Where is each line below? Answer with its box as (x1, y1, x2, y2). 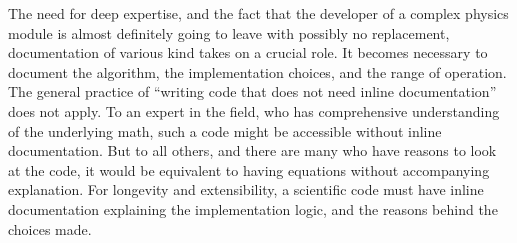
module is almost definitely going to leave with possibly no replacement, (8, 22, 450, 43)
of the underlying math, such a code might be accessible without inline (8, 120, 442, 141)
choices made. (8, 218, 92, 239)
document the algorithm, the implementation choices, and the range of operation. (8, 61, 507, 82)
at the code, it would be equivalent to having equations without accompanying (8, 159, 490, 180)
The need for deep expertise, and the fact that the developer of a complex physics (8, 3, 509, 23)
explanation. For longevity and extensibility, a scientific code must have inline (8, 179, 484, 200)
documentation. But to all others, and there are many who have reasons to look (8, 140, 497, 161)
